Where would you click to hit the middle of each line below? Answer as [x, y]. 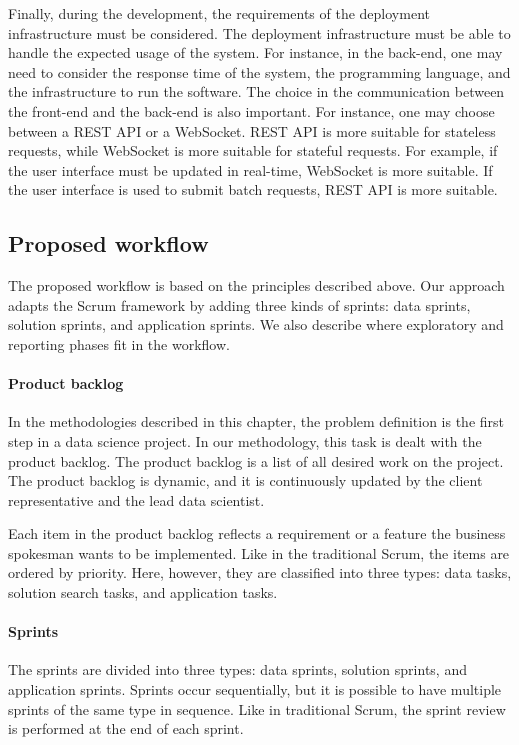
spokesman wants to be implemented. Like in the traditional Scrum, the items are [259, 552]
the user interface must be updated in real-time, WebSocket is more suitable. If [250, 169]
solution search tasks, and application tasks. [143, 592]
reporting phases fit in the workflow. [119, 343]
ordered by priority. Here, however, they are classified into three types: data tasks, [260, 572]
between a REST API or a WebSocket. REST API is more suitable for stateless [252, 130]
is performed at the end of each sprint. [126, 728]
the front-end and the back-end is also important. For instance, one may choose [251, 110]
